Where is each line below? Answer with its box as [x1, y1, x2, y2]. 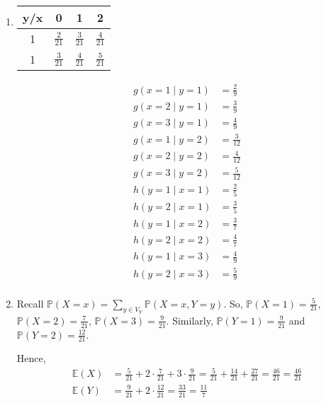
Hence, [16, 351, 46, 366]
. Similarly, [166, 313, 213, 327]
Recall [16, 296, 44, 310]
